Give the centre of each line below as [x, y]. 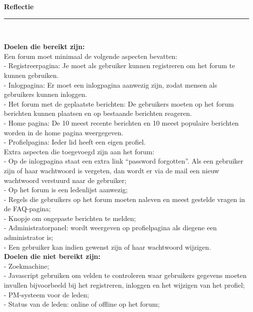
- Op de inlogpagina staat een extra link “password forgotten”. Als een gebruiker [124, 161]
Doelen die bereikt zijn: [44, 46]
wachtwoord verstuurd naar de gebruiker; [65, 180]
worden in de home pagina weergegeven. [64, 132]
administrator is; [29, 237]
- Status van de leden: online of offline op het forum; [82, 304]
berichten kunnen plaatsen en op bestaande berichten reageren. [98, 113]
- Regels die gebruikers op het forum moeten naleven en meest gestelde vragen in [125, 199]
